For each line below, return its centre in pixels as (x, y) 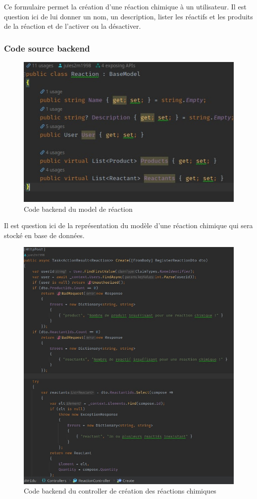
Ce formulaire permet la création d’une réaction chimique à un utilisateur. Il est (125, 6)
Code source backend (47, 48)
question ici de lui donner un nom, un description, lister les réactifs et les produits (128, 16)
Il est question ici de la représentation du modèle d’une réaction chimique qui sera (128, 225)
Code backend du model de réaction (78, 209)
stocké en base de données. (44, 235)
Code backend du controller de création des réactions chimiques (120, 491)
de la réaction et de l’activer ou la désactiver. (73, 26)
